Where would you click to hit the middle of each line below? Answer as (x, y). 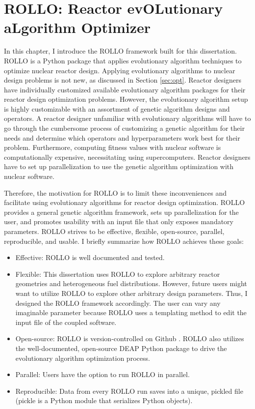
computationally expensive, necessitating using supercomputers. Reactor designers (127, 157)
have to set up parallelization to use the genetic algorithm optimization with (119, 166)
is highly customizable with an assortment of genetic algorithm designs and (117, 108)
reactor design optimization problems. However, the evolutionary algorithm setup (126, 99)
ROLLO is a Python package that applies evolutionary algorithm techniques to (123, 60)
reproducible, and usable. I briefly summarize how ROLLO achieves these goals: (124, 241)
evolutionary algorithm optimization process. (83, 358)
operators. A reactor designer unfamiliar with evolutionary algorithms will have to (127, 118)
